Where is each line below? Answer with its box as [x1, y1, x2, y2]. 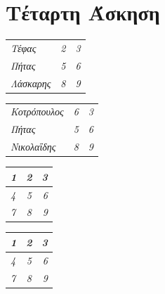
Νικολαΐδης [11, 139, 56, 154]
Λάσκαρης [11, 75, 51, 90]
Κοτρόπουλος [11, 104, 64, 119]
